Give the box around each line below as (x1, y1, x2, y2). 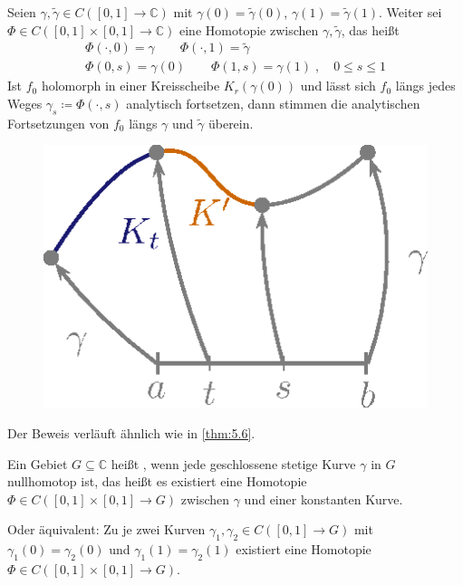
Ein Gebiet (7, 454, 68, 473)
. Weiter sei (379, 3, 442, 21)
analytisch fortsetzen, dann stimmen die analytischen (126, 94, 420, 113)
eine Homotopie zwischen (179, 20, 319, 39)
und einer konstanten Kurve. (244, 489, 403, 508)
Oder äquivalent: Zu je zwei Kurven (7, 520, 206, 539)
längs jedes (395, 76, 456, 95)
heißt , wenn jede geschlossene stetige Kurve (111, 454, 356, 473)
